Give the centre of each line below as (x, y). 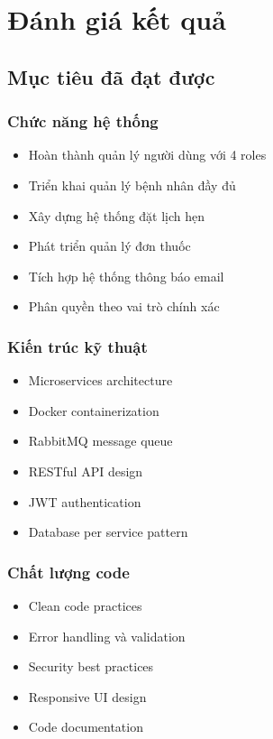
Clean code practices (85, 605)
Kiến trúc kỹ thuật (77, 346)
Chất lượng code (68, 572)
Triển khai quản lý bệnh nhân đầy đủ (132, 185)
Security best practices (91, 666)
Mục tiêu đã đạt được (111, 76)
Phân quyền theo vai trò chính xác (124, 306)
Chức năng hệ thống (83, 121)
